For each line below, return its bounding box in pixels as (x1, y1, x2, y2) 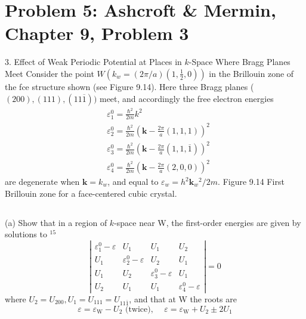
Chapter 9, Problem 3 (5, 21, 189, 45)
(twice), (125, 305, 153, 314)
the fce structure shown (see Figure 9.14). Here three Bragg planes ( (5, 80, 254, 92)
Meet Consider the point (5, 67, 94, 79)
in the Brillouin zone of (209, 67, 294, 79)
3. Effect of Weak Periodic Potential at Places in (5, 55, 182, 68)
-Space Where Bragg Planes (188, 55, 290, 68)
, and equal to (107, 175, 159, 188)
